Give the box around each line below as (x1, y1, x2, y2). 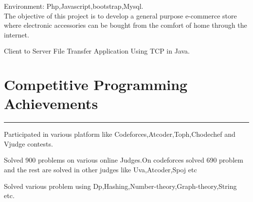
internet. (4, 29, 29, 39)
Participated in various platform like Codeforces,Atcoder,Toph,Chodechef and (4, 129, 235, 139)
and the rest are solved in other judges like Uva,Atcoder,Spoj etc (4, 165, 197, 175)
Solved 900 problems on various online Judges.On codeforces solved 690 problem (4, 155, 243, 165)
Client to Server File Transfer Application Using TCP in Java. (4, 46, 190, 56)
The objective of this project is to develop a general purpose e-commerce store (4, 10, 237, 20)
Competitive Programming (4, 74, 188, 94)
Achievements (4, 93, 98, 113)
